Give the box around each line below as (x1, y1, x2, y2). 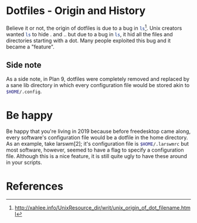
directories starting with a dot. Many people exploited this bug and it (6, 37, 171, 44)
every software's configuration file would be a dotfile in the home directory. (6, 134, 188, 141)
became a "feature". (6, 43, 55, 50)
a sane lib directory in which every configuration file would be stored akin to (6, 82, 190, 89)
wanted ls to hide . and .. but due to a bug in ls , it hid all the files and (6, 30, 173, 37)
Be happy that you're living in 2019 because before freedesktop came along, (6, 128, 191, 135)
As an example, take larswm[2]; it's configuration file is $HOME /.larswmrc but (6, 140, 189, 147)
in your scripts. (6, 159, 42, 166)
